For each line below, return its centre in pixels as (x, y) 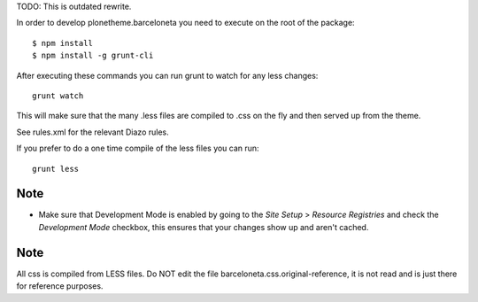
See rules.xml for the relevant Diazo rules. (93, 132)
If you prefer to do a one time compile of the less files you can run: (138, 148)
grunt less (56, 169)
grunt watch (58, 96)
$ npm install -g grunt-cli (93, 56)
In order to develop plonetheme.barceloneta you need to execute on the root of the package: (185, 23)
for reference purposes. (60, 286)
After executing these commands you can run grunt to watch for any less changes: (167, 75)
